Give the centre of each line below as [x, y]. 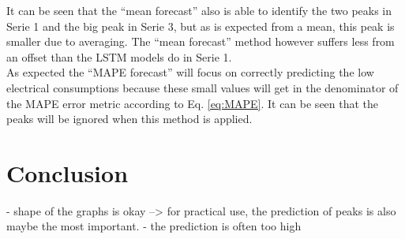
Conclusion [67, 172]
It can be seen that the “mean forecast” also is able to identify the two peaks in [199, 10]
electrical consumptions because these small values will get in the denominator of [202, 87]
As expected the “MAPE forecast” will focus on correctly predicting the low [190, 72]
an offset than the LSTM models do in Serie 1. [119, 56]
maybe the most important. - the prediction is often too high [154, 226]
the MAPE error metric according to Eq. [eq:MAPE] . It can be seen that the [193, 103]
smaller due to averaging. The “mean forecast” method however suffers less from [201, 41]
